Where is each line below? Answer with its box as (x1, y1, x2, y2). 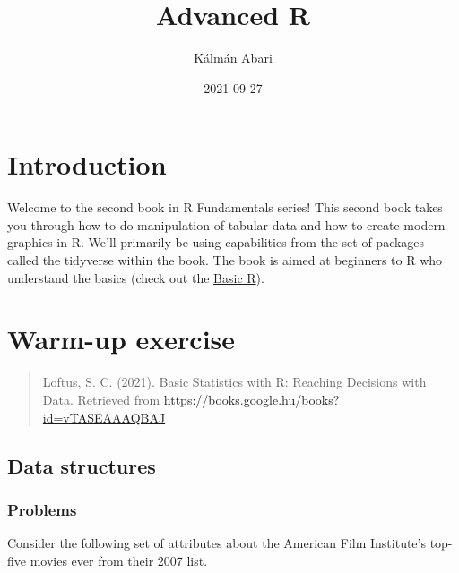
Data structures (7, 451, 156, 479)
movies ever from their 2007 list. (30, 551, 208, 569)
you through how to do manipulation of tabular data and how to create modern (7, 215, 446, 234)
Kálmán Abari (194, 48, 273, 67)
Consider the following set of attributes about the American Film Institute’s (7, 534, 426, 552)
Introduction (7, 146, 167, 183)
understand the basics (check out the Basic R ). (7, 268, 264, 286)
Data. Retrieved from (42, 389, 160, 408)
